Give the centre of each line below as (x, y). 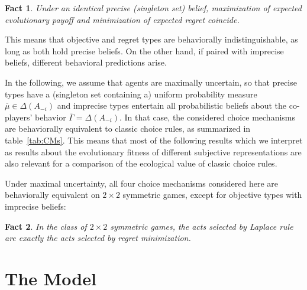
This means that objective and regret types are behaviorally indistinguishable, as (151, 39)
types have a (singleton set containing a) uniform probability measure (131, 94)
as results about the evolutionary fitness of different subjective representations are (153, 151)
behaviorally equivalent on (52, 195)
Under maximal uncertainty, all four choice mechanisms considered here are (142, 183)
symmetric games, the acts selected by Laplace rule (202, 226)
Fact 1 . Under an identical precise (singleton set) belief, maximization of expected (153, 8)
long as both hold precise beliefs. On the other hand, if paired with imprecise (144, 50)
